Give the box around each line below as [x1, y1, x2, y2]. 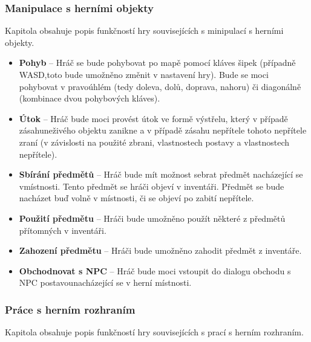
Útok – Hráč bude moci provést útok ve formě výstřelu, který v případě [19, 112, 288, 124]
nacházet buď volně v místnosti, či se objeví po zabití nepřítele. [19, 192, 254, 204]
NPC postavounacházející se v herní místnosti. [19, 276, 192, 289]
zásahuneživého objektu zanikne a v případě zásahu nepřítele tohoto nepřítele [19, 124, 307, 137]
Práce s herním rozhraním [5, 302, 136, 317]
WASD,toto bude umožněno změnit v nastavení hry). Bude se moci [19, 68, 269, 80]
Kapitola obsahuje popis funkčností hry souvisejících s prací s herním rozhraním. [5, 326, 304, 338]
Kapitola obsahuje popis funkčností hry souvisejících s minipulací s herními [5, 24, 284, 37]
